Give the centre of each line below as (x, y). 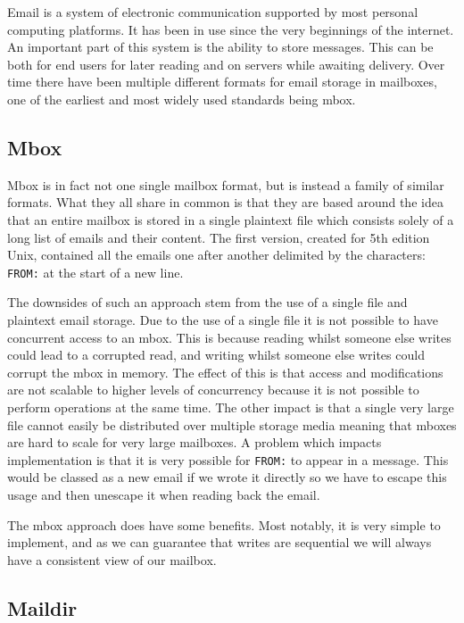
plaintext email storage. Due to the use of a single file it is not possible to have (223, 319)
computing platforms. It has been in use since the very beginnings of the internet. (231, 29)
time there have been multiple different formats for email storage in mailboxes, (222, 82)
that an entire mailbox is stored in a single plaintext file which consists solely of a (231, 219)
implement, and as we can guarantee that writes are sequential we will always (220, 542)
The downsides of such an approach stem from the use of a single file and (207, 302)
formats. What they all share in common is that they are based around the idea (225, 202)
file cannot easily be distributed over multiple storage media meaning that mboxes (232, 424)
